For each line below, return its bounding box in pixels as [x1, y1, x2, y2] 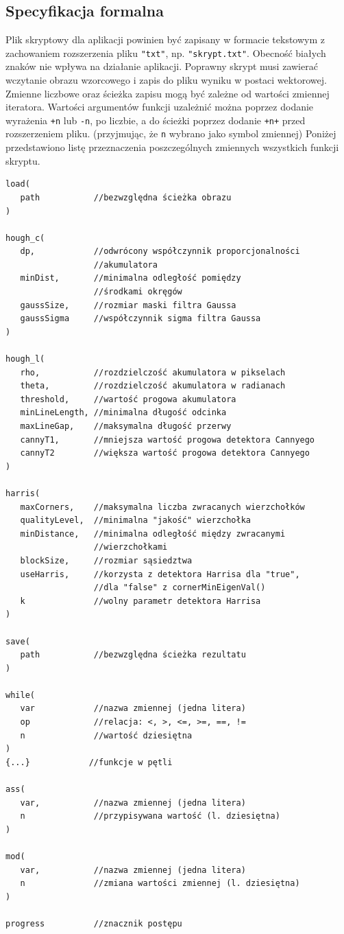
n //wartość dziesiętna [20, 730, 193, 740]
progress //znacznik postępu [5, 918, 182, 929]
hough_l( [5, 354, 45, 364]
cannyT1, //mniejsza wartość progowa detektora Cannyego [20, 434, 315, 445]
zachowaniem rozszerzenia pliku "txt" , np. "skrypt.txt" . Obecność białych [5, 45, 326, 60]
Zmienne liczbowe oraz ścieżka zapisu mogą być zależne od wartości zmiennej [5, 86, 330, 100]
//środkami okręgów [93, 287, 182, 297]
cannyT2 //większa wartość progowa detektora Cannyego [20, 448, 310, 458]
